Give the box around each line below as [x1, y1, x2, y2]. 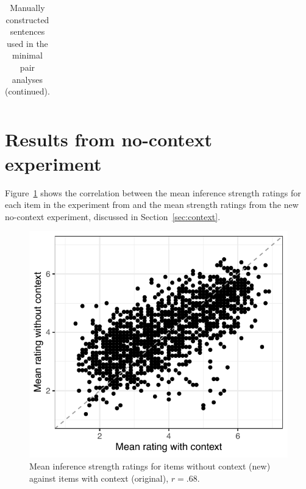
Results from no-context [5, 127, 213, 152]
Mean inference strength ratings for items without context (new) [29, 459, 271, 472]
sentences [10, 25, 45, 38]
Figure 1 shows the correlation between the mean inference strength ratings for [5, 186, 301, 199]
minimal [12, 49, 43, 62]
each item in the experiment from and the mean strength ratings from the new [5, 198, 299, 211]
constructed [5, 13, 49, 26]
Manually [10, 1, 45, 13]
